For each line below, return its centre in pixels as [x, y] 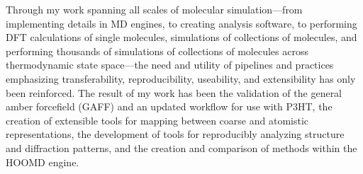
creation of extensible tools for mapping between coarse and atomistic [157, 120]
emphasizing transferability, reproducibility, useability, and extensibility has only [181, 78]
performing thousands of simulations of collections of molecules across [157, 51]
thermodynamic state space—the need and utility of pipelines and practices [170, 65]
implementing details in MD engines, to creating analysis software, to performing [181, 23]
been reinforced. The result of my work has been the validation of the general [174, 92]
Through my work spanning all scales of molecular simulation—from [154, 9]
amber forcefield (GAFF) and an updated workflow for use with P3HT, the [169, 106]
